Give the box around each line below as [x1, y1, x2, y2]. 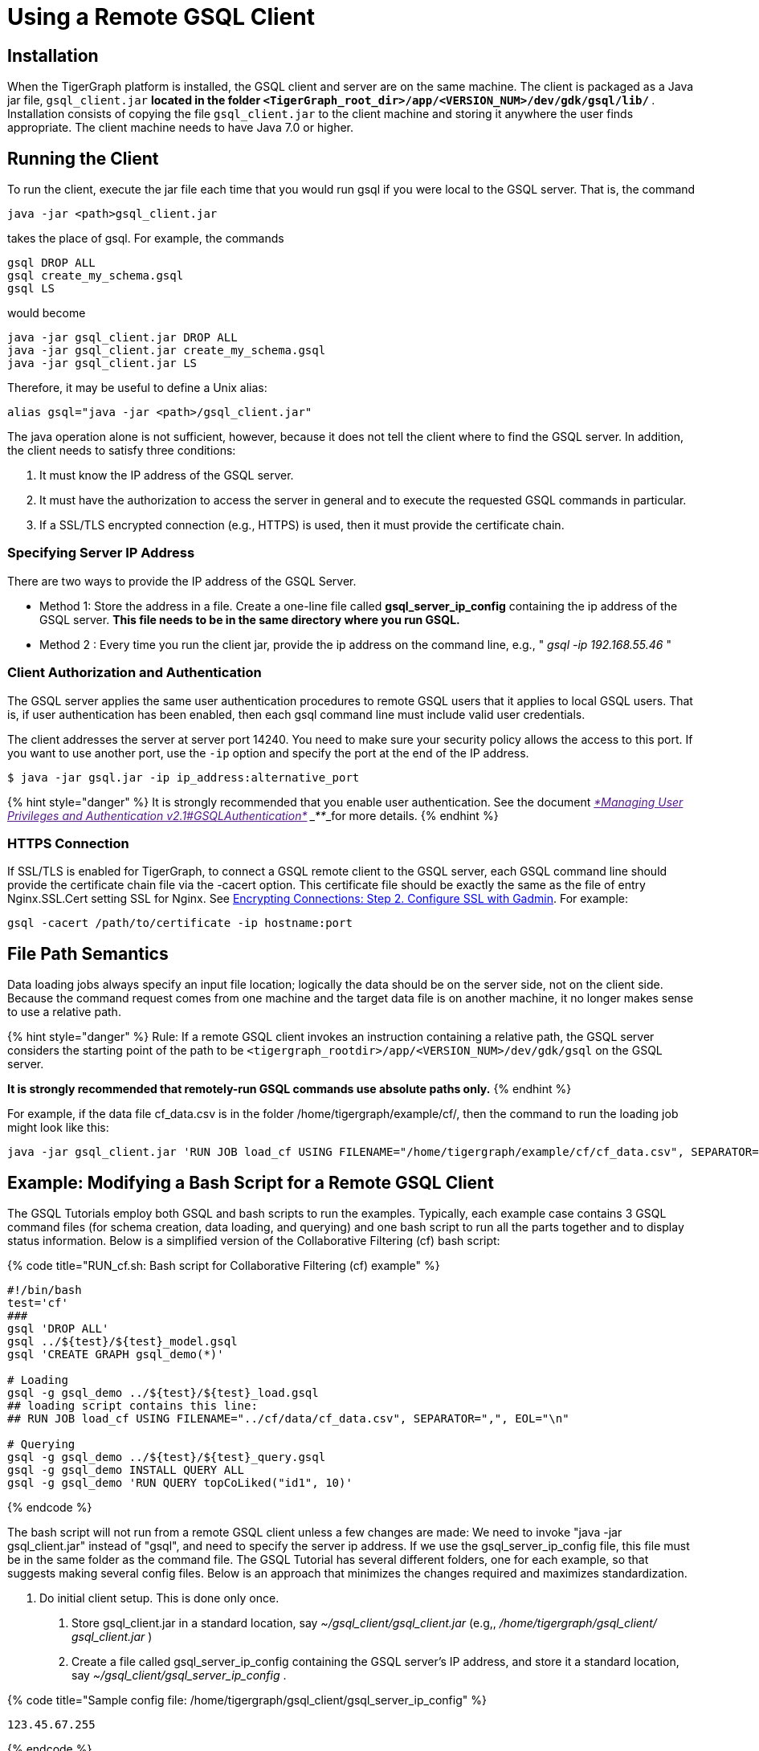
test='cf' [7, 1296, 68, 1309]
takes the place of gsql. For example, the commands [7, 231, 284, 246]
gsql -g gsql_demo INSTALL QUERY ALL [7, 1463, 245, 1476]
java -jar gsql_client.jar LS [7, 357, 198, 370]
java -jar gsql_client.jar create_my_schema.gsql [7, 344, 326, 357]
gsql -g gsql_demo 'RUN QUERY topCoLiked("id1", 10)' [7, 1475, 353, 1489]
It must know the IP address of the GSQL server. [39, 468, 294, 483]
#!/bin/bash [7, 1283, 82, 1296]
